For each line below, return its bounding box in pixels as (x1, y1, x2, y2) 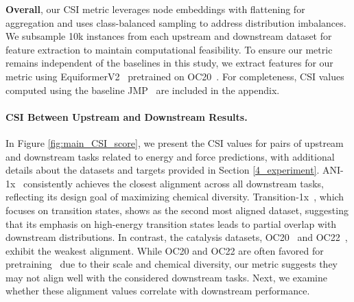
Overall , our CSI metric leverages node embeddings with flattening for (5, 2, 305, 16)
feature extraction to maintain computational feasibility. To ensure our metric (5, 42, 333, 56)
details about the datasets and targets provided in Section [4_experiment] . (5, 163, 320, 177)
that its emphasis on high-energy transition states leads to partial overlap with (5, 216, 337, 231)
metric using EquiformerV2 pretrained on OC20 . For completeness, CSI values (5, 69, 344, 83)
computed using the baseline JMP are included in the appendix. (5, 82, 280, 97)
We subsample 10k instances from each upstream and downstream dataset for (5, 29, 332, 43)
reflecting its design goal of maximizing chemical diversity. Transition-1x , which (5, 189, 344, 204)
